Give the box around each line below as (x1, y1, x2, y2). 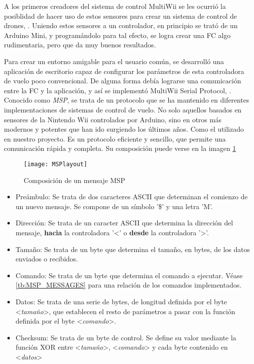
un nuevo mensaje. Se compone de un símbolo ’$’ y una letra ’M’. (15, 201, 213, 211)
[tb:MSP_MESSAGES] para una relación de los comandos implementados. (15, 280, 242, 290)
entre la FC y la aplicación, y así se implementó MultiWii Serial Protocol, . (4, 85, 231, 95)
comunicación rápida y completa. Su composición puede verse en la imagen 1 (4, 143, 236, 153)
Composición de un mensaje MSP (24, 175, 125, 185)
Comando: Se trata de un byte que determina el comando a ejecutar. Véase (15, 270, 243, 280)
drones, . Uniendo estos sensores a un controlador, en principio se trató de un (4, 20, 238, 31)
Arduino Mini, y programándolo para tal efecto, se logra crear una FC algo (4, 30, 231, 40)
